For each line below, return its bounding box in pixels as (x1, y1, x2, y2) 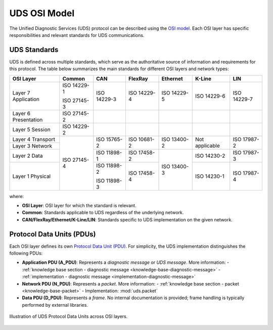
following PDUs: (9, 250, 43, 256)
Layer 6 (12, 110, 30, 117)
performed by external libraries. (22, 302, 88, 308)
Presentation (12, 116, 43, 123)
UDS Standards (9, 45, 59, 54)
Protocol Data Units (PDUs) (9, 230, 96, 239)
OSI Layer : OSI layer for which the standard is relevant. (22, 203, 136, 209)
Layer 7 (12, 89, 30, 96)
